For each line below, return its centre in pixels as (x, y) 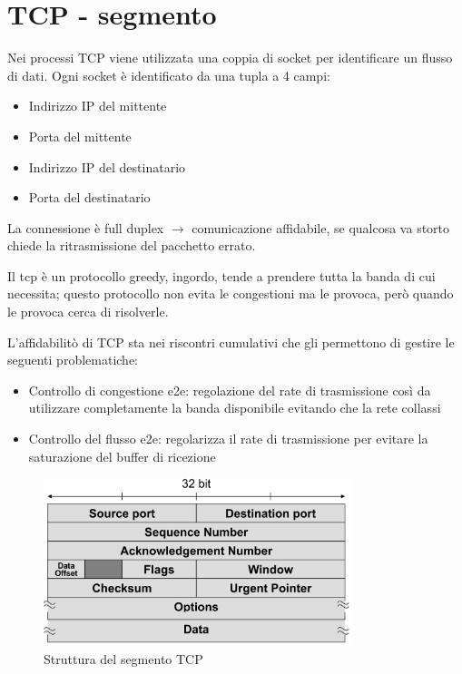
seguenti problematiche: (73, 360)
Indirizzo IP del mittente (98, 106)
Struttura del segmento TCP (123, 659)
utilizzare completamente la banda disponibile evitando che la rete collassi (235, 408)
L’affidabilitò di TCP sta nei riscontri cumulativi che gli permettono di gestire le (231, 342)
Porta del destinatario (89, 197)
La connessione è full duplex (86, 227)
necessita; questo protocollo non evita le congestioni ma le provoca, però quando (231, 293)
